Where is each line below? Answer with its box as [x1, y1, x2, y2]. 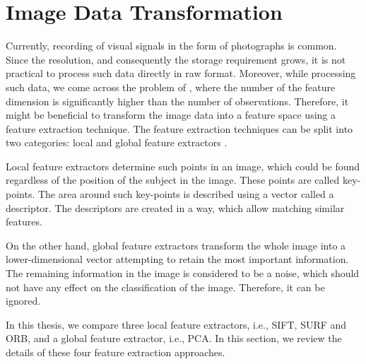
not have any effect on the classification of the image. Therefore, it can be [6, 279, 325, 294]
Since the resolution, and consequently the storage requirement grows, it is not [6, 52, 346, 66]
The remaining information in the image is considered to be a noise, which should [6, 266, 360, 281]
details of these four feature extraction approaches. [6, 345, 225, 359]
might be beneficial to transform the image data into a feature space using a [6, 107, 336, 122]
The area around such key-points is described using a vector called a [37, 187, 334, 201]
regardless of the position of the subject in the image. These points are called [6, 172, 340, 187]
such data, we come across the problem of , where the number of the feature [6, 79, 336, 94]
